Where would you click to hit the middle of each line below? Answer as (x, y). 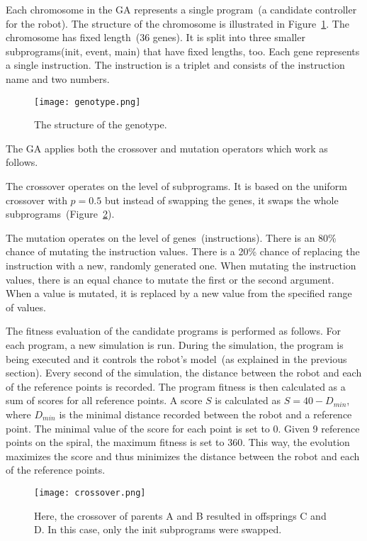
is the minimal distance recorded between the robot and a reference (205, 414)
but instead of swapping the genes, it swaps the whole (221, 200)
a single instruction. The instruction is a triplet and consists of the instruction (175, 65)
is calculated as (248, 400)
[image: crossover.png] (90, 492)
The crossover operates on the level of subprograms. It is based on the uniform (176, 186)
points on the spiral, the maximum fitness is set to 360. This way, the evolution (178, 442)
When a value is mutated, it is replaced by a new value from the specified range (179, 293)
